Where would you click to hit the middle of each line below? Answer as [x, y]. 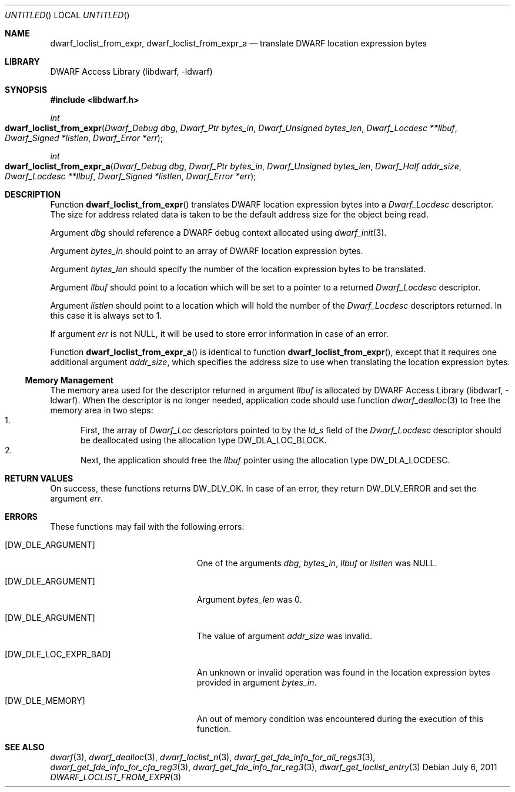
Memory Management [69, 380]
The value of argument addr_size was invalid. [285, 636]
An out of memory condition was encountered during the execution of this [340, 719]
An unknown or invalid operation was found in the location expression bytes [344, 672]
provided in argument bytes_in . [257, 682]
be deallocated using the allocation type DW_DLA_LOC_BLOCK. [204, 440]
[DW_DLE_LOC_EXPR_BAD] [58, 654]
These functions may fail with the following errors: [147, 527]
